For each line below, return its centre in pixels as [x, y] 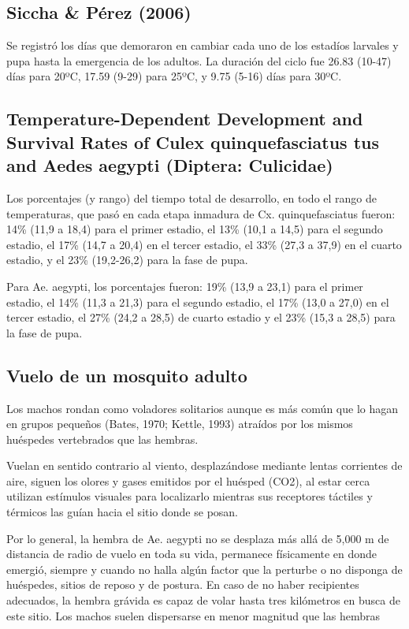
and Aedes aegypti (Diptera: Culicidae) [170, 165]
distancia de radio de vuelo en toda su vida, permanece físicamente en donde [192, 554]
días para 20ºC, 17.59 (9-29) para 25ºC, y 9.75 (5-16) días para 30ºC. [174, 76]
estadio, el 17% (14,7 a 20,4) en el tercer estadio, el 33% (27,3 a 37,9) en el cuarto [204, 244]
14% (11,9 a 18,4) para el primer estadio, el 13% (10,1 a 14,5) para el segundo [195, 229]
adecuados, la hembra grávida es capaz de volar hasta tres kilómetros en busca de [203, 600]
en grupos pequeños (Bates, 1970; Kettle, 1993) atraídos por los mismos [180, 424]
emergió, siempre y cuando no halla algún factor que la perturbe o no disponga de [204, 569]
